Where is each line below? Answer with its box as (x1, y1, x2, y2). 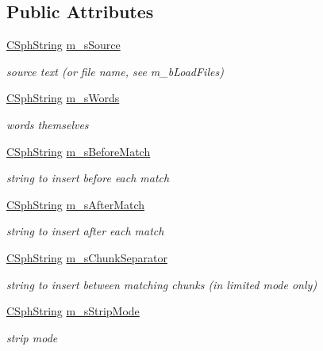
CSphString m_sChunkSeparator (6, 249, 167, 265)
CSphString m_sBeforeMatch (6, 143, 151, 159)
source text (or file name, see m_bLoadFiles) (6, 63, 224, 79)
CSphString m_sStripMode (6, 303, 140, 319)
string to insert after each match (6, 223, 164, 239)
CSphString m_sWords (6, 90, 120, 106)
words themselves (6, 116, 89, 132)
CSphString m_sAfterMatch (6, 196, 145, 212)
